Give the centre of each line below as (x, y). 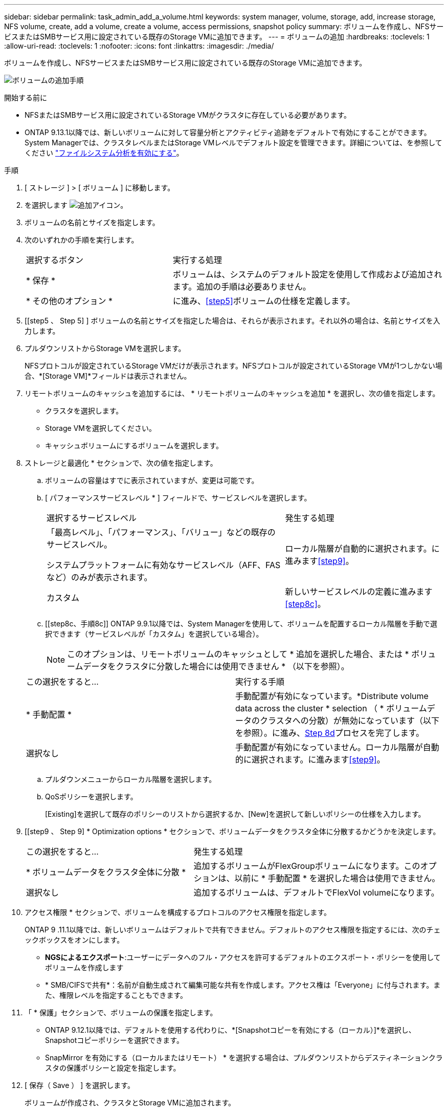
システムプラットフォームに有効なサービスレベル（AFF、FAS (164, 565)
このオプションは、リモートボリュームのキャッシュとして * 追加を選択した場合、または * (238, 654)
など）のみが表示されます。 (99, 577)
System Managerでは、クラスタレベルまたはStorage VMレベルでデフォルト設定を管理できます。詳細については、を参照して (233, 143)
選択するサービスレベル (92, 518)
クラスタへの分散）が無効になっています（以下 (350, 721)
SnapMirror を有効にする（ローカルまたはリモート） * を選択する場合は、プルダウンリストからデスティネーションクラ (244, 1058)
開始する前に (26, 97)
